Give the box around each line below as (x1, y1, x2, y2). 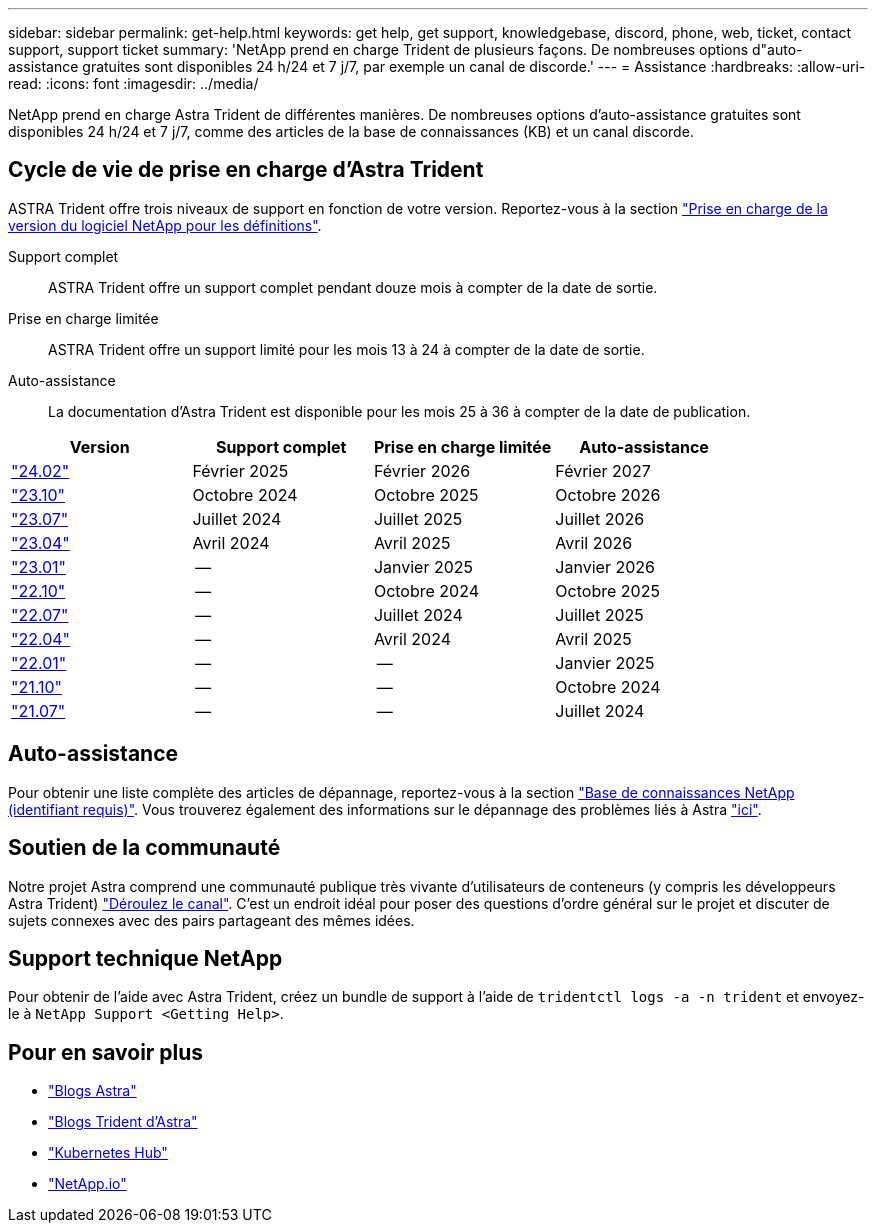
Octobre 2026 (555, 484, 661, 505)
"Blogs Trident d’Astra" (48, 1113, 198, 1131)
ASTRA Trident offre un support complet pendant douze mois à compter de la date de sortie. (48, 278, 658, 296)
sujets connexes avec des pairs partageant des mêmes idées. (8, 911, 415, 929)
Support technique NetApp (8, 945, 283, 971)
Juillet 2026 (555, 508, 645, 529)
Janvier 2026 (555, 556, 655, 577)
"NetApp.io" (48, 1175, 127, 1193)
